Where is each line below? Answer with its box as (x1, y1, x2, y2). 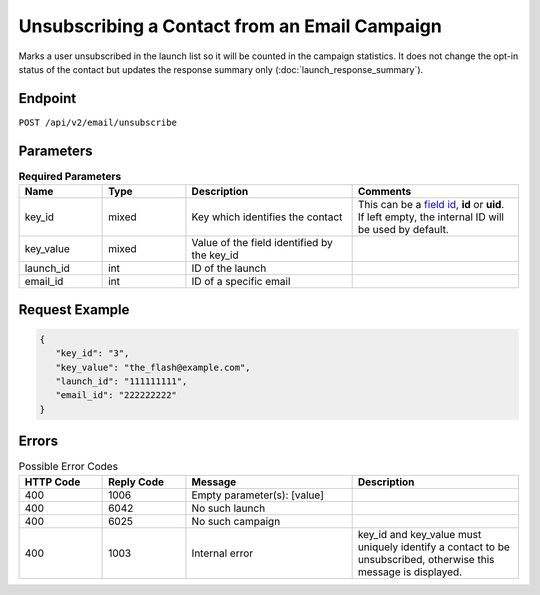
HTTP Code (24, 475, 81, 489)
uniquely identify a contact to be (357, 540, 510, 554)
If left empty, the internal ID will (357, 210, 505, 224)
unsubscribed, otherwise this (357, 552, 495, 566)
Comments (357, 185, 412, 199)
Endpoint (18, 90, 77, 107)
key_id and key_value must (357, 527, 482, 541)
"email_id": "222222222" (55, 390, 177, 401)
